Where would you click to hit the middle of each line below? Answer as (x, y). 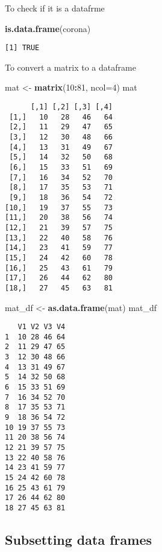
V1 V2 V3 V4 (42, 327)
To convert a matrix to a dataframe (70, 67)
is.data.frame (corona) (48, 28)
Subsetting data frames (78, 539)
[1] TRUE (22, 48)
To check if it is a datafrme (55, 8)
